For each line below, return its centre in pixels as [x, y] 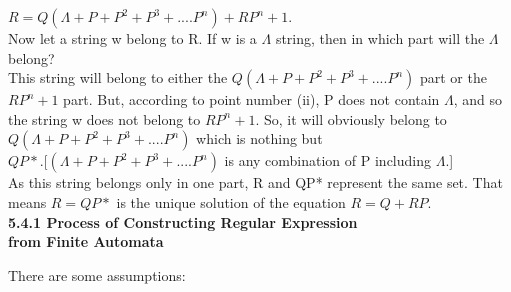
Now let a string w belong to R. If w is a [132, 38]
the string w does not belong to [104, 118]
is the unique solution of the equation [231, 201]
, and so [478, 99]
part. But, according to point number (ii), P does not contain [251, 99]
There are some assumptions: [97, 274]
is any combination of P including [327, 160]
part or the [453, 77]
